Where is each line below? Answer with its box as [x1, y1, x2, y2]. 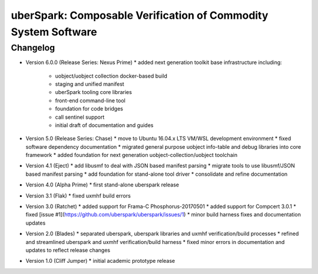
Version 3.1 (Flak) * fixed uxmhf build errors [25, 192, 131, 199]
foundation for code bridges [55, 105, 124, 112]
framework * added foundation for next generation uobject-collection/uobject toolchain [25, 152, 238, 159]
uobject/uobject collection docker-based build [55, 72, 168, 79]
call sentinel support [55, 113, 105, 121]
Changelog [11, 42, 55, 53]
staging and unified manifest [55, 80, 125, 88]
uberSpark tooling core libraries [55, 89, 132, 96]
